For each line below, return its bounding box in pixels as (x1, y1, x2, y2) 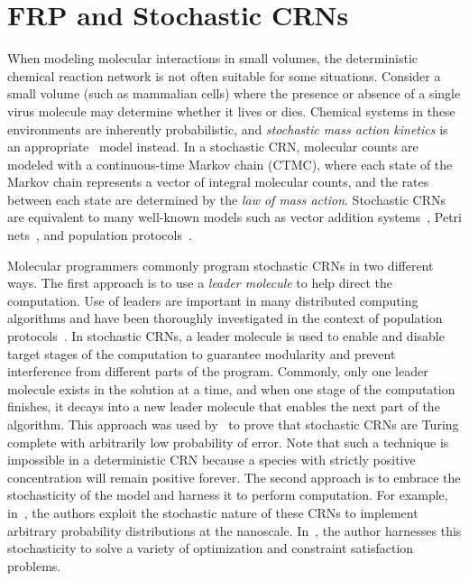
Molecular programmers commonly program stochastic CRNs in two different (7, 255, 434, 274)
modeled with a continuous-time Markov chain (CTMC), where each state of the (7, 154, 453, 173)
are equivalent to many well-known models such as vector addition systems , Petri (7, 207, 462, 226)
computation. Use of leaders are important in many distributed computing (7, 290, 418, 309)
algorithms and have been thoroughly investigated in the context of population (7, 309, 443, 327)
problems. (7, 556, 61, 575)
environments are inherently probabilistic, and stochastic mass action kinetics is (7, 119, 448, 138)
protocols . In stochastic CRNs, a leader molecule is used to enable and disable (7, 327, 445, 346)
